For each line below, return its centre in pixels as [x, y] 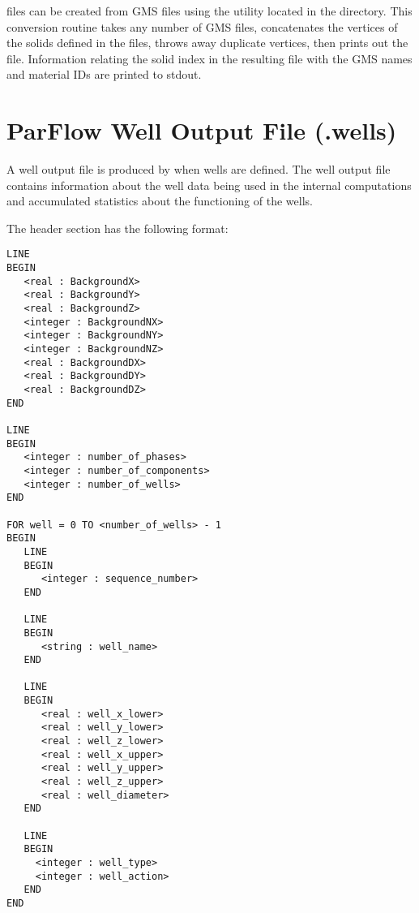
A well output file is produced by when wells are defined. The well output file [199, 169]
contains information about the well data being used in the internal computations [209, 185]
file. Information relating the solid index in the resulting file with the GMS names [209, 58]
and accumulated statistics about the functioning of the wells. [160, 201]
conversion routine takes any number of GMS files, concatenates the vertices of [202, 26]
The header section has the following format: [118, 228]
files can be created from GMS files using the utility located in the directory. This [209, 11]
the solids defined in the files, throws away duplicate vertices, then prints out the [207, 43]
